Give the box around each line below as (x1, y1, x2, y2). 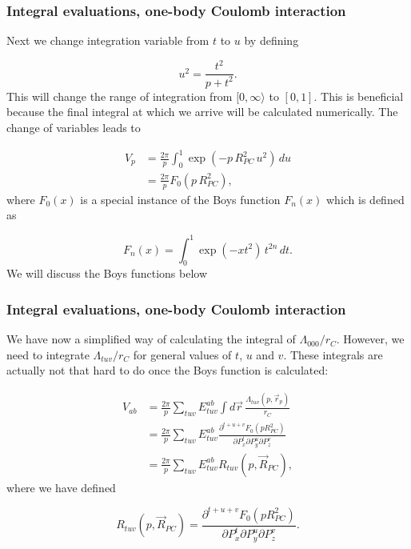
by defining (244, 32, 299, 49)
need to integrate (6, 346, 90, 363)
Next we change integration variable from (6, 32, 209, 49)
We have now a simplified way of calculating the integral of (6, 331, 296, 347)
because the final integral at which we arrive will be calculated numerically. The (6, 103, 398, 120)
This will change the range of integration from (6, 87, 233, 104)
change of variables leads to (6, 118, 141, 135)
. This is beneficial (313, 87, 404, 104)
